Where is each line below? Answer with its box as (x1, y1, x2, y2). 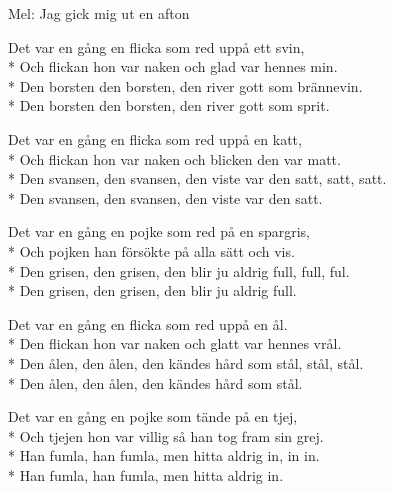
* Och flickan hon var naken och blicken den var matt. (8, 148, 341, 169)
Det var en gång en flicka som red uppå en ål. (8, 313, 288, 334)
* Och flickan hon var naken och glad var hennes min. (8, 56, 338, 77)
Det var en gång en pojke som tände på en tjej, (8, 406, 298, 427)
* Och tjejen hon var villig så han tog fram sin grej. (8, 425, 324, 446)
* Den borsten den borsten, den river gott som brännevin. (8, 75, 363, 96)
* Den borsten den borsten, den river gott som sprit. (8, 95, 330, 116)
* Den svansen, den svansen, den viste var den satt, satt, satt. (8, 168, 387, 189)
